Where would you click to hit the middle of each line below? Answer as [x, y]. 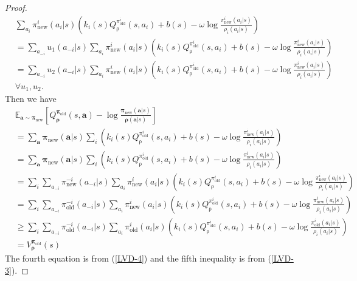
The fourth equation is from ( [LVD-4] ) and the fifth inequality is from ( [138, 258]
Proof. [16, 7]
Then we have [31, 99]
